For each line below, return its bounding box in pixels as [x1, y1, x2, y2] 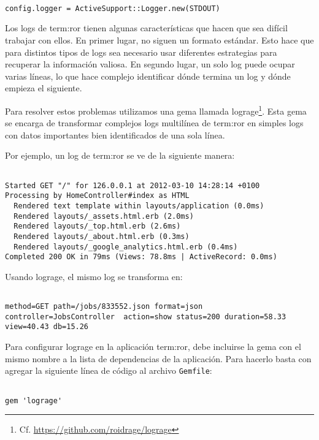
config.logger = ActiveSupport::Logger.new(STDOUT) [5, 4, 220, 13]
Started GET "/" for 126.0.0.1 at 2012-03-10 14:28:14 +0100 [5, 181, 260, 190]
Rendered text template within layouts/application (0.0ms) [13, 201, 264, 210]
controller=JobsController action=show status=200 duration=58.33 [5, 312, 286, 321]
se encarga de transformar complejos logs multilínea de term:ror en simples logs [5, 116, 304, 129]
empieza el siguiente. [5, 82, 82, 94]
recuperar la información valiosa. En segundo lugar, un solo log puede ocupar [5, 58, 295, 70]
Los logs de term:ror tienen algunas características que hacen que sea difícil [5, 21, 288, 34]
